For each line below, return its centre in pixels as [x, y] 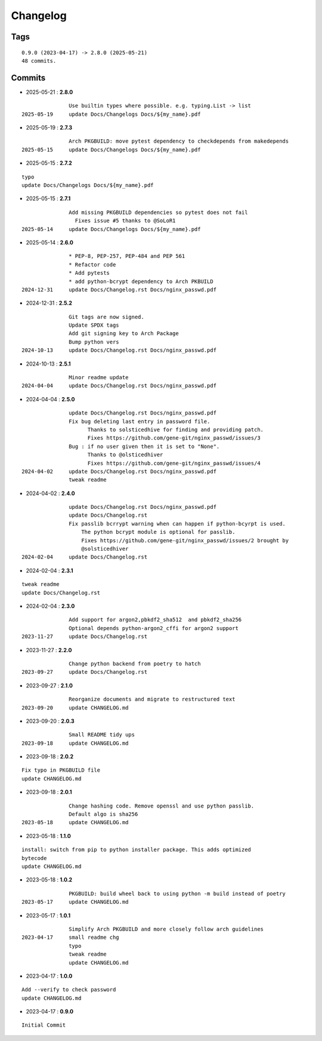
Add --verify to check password [69, 990]
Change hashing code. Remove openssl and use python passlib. [162, 806]
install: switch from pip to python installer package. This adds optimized [137, 850]
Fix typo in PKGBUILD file [61, 770]
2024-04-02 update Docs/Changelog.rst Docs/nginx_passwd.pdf [119, 471]
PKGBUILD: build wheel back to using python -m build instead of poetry [177, 893]
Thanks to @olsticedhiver [125, 455]
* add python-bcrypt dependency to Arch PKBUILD [141, 281]
